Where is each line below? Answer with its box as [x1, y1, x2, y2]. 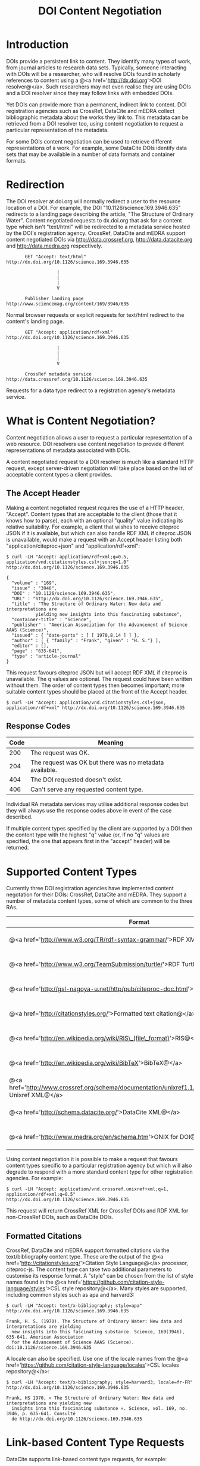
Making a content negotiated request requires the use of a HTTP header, [6, 504, 185, 511]
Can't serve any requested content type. [30, 785, 143, 793]
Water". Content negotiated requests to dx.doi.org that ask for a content [6, 216, 182, 224]
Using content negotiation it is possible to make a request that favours [6, 1156, 178, 1163]
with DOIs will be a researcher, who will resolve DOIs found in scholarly [6, 70, 180, 77]
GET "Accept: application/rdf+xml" [24, 329, 113, 335]
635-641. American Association [6, 1334, 84, 1340]
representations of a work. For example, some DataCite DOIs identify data [6, 144, 187, 151]
